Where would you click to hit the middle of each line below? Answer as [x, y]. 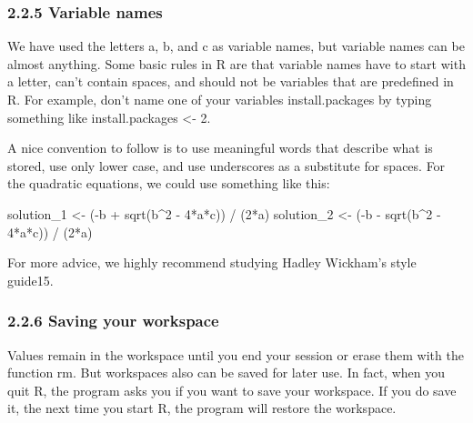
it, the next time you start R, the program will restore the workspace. [202, 408]
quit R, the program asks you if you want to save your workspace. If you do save [232, 390]
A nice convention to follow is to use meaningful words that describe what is [220, 148]
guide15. [30, 280]
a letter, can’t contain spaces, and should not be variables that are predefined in [231, 81]
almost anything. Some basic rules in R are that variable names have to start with [236, 63]
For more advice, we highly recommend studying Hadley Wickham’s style [212, 262]
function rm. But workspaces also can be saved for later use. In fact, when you [226, 373]
